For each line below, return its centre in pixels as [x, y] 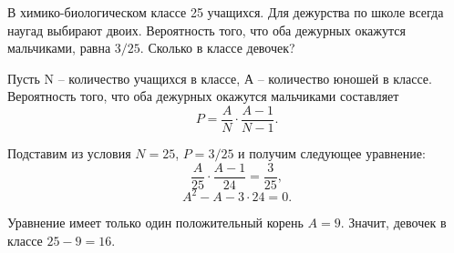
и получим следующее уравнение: [332, 153]
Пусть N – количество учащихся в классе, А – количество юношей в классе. [220, 78]
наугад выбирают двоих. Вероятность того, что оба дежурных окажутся [206, 30]
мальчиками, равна [59, 48]
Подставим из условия [69, 153]
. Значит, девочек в [393, 223]
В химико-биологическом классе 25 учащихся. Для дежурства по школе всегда [226, 12]
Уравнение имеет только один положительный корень [155, 223]
